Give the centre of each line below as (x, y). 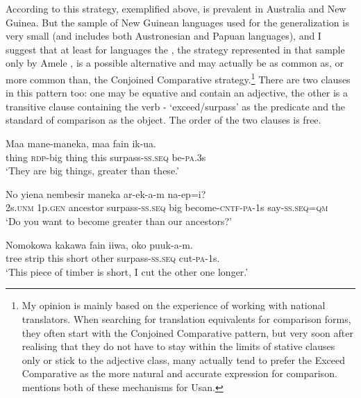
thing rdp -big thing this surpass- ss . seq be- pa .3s (106, 157)
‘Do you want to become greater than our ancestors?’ (119, 221)
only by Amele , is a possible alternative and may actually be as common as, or (175, 63)
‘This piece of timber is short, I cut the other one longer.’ (127, 271)
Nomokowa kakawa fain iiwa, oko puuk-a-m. (99, 244)
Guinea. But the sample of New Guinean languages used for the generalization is (177, 22)
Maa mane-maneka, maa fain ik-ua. (81, 143)
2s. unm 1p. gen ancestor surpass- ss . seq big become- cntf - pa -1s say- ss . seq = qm (167, 207)
